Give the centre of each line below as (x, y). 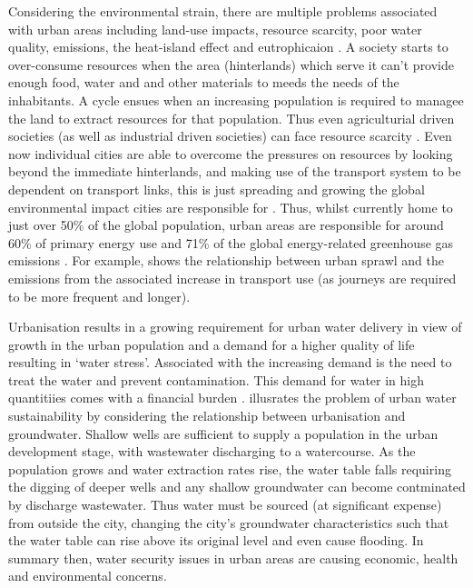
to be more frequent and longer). (99, 296)
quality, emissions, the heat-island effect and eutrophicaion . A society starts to (228, 47)
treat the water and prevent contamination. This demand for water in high (217, 379)
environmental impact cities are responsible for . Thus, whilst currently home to (231, 207)
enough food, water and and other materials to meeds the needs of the (204, 82)
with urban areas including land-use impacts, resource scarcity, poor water (215, 29)
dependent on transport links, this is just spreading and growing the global (217, 189)
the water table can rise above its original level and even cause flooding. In (216, 540)
